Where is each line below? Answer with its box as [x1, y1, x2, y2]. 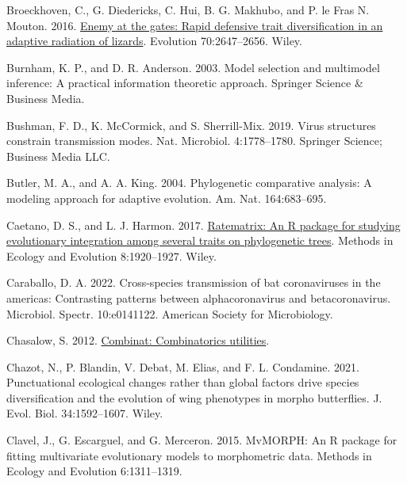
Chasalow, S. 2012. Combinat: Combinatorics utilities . [6, 332, 270, 349]
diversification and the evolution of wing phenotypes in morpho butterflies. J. [6, 389, 382, 406]
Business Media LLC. [6, 147, 110, 164]
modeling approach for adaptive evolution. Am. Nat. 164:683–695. [6, 189, 327, 206]
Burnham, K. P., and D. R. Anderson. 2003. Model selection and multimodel [6, 59, 380, 75]
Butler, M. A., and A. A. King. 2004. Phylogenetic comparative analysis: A [6, 174, 372, 191]
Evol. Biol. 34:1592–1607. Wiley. [6, 405, 163, 421]
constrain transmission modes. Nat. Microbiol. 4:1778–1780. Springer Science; [6, 132, 382, 149]
